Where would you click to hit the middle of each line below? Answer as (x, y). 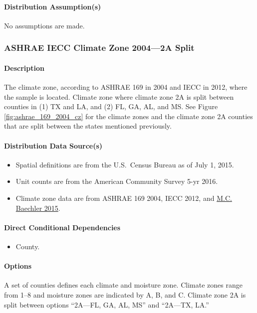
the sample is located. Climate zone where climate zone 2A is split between (119, 96)
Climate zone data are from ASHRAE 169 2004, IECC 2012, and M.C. (124, 198)
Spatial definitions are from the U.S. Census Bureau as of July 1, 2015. (125, 164)
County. (28, 246)
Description (24, 68)
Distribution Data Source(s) (53, 145)
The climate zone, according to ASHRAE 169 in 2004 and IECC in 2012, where (126, 87)
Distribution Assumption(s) (53, 6)
